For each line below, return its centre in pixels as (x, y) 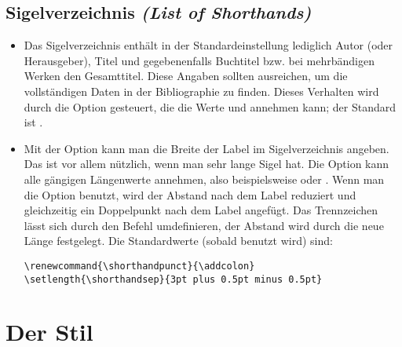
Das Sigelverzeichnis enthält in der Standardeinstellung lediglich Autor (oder (208, 45)
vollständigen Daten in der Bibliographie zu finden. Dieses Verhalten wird (201, 91)
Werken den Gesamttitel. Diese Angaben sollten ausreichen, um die (186, 76)
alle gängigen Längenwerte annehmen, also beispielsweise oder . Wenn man (204, 179)
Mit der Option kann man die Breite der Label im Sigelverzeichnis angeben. (206, 148)
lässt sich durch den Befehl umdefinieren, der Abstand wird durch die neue (204, 225)
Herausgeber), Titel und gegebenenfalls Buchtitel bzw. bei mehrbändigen (199, 60)
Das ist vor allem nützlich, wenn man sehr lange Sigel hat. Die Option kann (206, 164)
